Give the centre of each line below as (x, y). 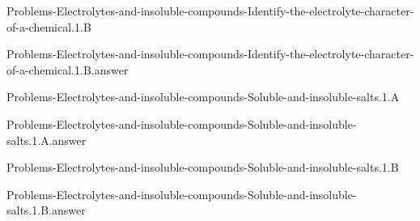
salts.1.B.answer (46, 210)
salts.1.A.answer (47, 140)
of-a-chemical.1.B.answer (68, 69)
